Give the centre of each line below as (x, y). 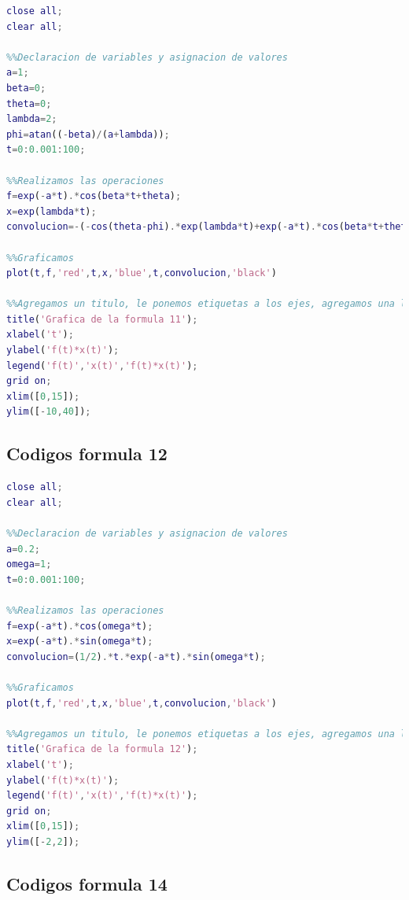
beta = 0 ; (26, 88)
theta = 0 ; (29, 103)
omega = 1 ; (29, 564)
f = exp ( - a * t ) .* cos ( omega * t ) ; (80, 626)
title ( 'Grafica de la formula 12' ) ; (102, 749)
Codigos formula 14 (87, 883)
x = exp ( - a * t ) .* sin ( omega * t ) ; (80, 642)
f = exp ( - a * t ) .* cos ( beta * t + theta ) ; (94, 196)
